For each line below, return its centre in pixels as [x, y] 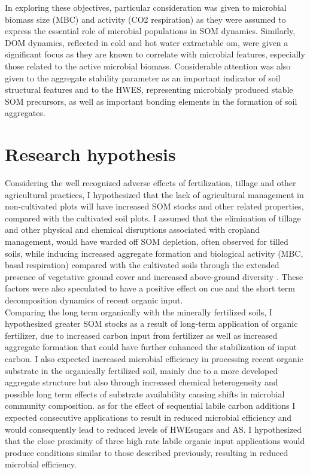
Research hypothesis [90, 154]
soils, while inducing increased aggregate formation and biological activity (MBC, [154, 253]
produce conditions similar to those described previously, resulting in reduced [147, 452]
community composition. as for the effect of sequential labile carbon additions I [150, 405]
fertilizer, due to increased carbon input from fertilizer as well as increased [141, 335]
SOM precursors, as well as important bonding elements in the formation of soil [151, 101]
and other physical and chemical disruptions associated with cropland [132, 230]
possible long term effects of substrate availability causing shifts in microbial [145, 394]
